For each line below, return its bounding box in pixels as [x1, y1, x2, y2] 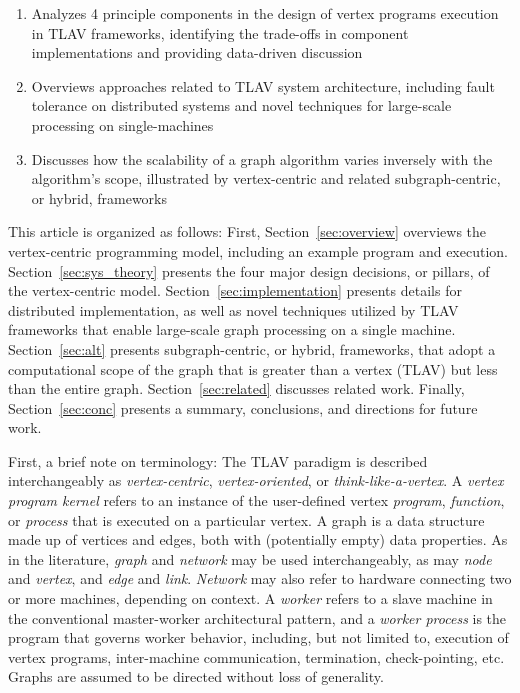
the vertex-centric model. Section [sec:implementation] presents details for [8, 280, 462, 301]
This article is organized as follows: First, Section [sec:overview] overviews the [8, 221, 487, 242]
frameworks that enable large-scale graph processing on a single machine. [8, 319, 456, 340]
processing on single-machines [31, 114, 214, 135]
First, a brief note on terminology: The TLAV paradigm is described [8, 450, 428, 471]
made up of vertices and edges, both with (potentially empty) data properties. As [8, 529, 508, 550]
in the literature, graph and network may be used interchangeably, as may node [8, 548, 492, 569]
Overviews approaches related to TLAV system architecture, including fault [31, 75, 495, 96]
